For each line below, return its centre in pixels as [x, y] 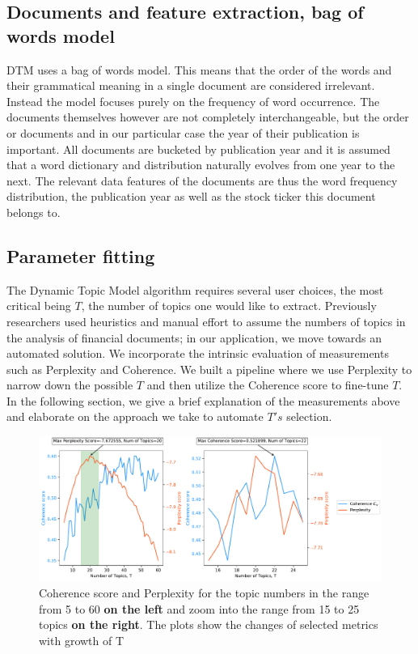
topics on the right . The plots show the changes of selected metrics [209, 624]
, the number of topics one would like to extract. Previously [229, 306]
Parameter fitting [81, 255]
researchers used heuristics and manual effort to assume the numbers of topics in [206, 321]
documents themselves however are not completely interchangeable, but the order [208, 117]
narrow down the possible [70, 385]
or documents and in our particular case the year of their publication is [183, 132]
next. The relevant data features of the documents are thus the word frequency [202, 180]
